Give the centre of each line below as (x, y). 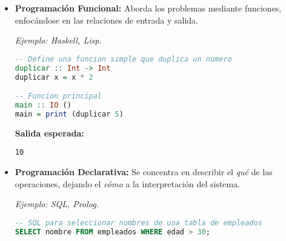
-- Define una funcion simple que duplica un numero (123, 59)
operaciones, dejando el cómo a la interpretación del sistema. (128, 183)
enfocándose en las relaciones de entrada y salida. (106, 20)
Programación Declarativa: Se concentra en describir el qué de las (144, 171)
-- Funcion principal (58, 96)
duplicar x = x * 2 (54, 77)
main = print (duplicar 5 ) (69, 114)
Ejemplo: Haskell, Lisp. (58, 40)
